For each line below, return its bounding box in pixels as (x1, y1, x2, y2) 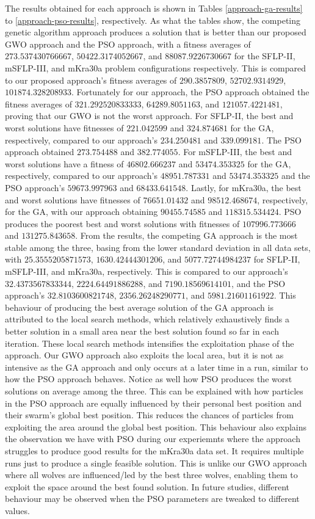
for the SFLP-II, (234, 49, 295, 62)
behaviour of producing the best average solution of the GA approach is (5, 300, 273, 313)
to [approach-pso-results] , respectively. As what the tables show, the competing (5, 13, 301, 26)
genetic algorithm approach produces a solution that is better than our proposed (5, 26, 306, 38)
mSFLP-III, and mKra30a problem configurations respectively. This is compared (5, 61, 306, 74)
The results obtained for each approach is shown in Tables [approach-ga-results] (5, 2, 303, 14)
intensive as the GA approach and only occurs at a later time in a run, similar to (5, 360, 308, 373)
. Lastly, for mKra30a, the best (186, 181, 302, 194)
